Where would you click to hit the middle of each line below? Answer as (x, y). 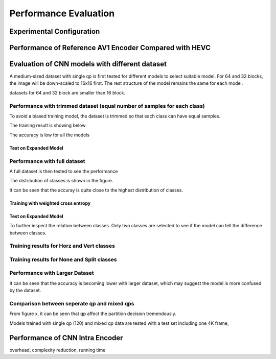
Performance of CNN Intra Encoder (66, 338)
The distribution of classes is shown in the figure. (61, 181)
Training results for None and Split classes (63, 259)
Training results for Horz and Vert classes (62, 246)
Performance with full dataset (47, 161)
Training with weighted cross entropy (50, 203)
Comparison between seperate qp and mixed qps (72, 303)
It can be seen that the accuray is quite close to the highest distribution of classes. (96, 190)
